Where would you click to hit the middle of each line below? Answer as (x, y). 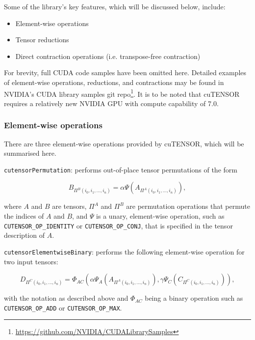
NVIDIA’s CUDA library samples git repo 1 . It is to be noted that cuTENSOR (122, 93)
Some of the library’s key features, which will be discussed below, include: (115, 6)
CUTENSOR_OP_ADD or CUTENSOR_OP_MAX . (63, 307)
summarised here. (30, 153)
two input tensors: (31, 261)
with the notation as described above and (66, 298)
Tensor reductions (42, 40)
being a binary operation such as (194, 298)
